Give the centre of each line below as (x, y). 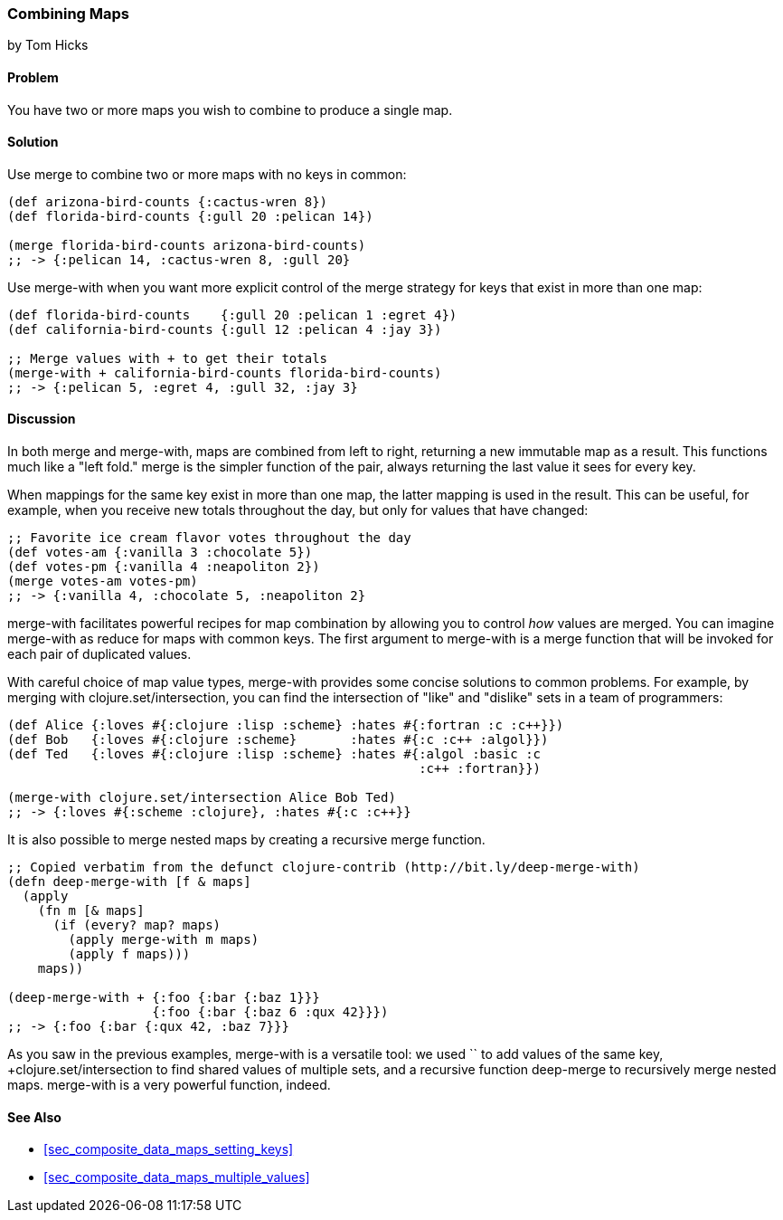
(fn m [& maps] (91, 911)
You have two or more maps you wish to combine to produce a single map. (230, 110)
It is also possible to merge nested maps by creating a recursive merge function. (246, 840)
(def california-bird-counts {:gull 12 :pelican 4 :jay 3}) (225, 329)
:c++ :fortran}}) (480, 769)
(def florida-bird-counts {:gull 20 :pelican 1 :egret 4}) (232, 315)
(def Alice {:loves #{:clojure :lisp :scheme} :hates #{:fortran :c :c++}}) (286, 725)
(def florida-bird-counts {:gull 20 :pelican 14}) (190, 216)
